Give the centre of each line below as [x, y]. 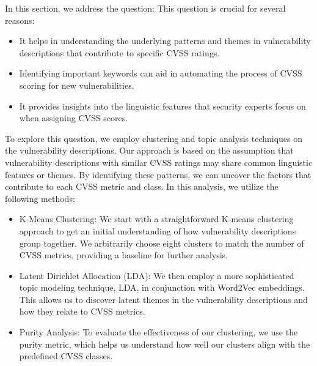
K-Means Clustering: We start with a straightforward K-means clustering [156, 219]
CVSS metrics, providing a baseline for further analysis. [124, 255]
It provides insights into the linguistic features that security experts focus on [162, 106]
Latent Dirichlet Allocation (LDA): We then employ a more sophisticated [157, 275]
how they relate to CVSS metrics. [82, 311]
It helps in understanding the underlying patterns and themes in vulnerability [165, 41]
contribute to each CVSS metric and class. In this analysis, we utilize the [142, 186]
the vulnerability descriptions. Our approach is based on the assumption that [149, 150]
